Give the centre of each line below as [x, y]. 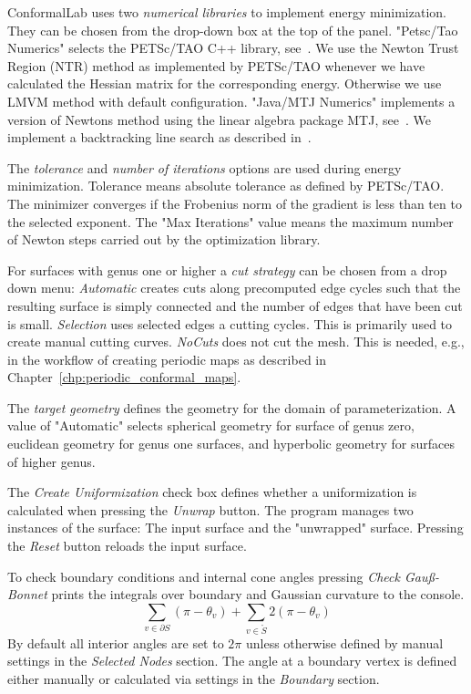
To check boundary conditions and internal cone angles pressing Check [204, 576]
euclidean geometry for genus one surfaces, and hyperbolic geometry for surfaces [231, 444]
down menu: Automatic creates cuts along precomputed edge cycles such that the [234, 288]
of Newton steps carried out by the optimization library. [164, 239]
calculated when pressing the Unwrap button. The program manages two [210, 509]
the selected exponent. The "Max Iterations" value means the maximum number [230, 221]
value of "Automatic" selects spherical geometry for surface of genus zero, [211, 425]
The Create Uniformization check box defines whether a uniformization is [212, 492]
